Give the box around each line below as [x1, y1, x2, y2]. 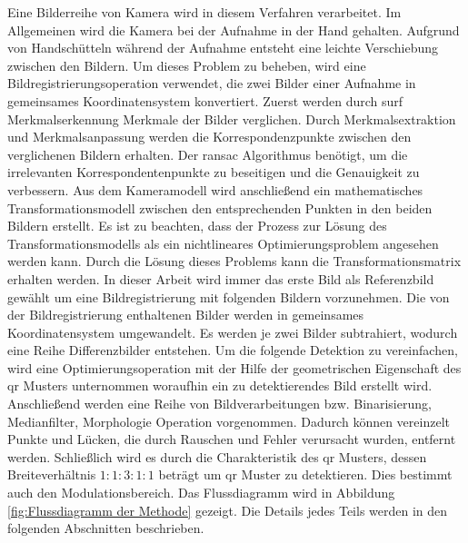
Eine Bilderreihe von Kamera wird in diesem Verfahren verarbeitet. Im [7, 3, 402, 21]
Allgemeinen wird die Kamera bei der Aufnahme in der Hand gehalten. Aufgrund [7, 20, 460, 39]
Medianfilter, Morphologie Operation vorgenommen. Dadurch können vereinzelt [7, 411, 450, 430]
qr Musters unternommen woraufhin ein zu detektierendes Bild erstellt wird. [7, 376, 433, 395]
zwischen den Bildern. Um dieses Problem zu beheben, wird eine [7, 55, 366, 74]
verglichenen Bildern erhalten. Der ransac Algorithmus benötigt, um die [7, 144, 408, 163]
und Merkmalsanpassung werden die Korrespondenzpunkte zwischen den [7, 127, 412, 146]
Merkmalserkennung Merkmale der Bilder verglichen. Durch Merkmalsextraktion [7, 109, 456, 128]
